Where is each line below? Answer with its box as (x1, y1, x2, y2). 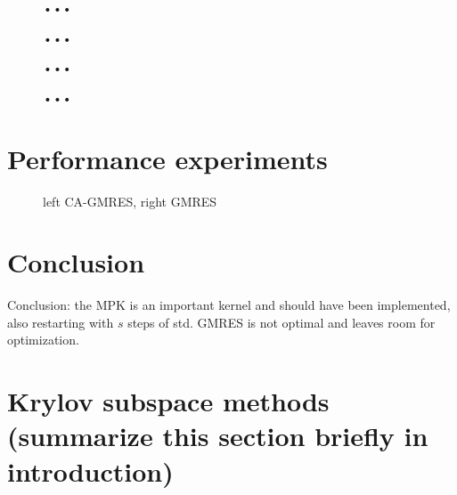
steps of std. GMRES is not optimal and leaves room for (127, 312, 436, 331)
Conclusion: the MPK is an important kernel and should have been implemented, (7, 296, 451, 314)
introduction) (7, 452, 174, 489)
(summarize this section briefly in (7, 418, 428, 454)
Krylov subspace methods (7, 383, 330, 419)
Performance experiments (7, 140, 328, 176)
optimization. (7, 330, 79, 349)
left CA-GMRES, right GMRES (43, 191, 217, 210)
